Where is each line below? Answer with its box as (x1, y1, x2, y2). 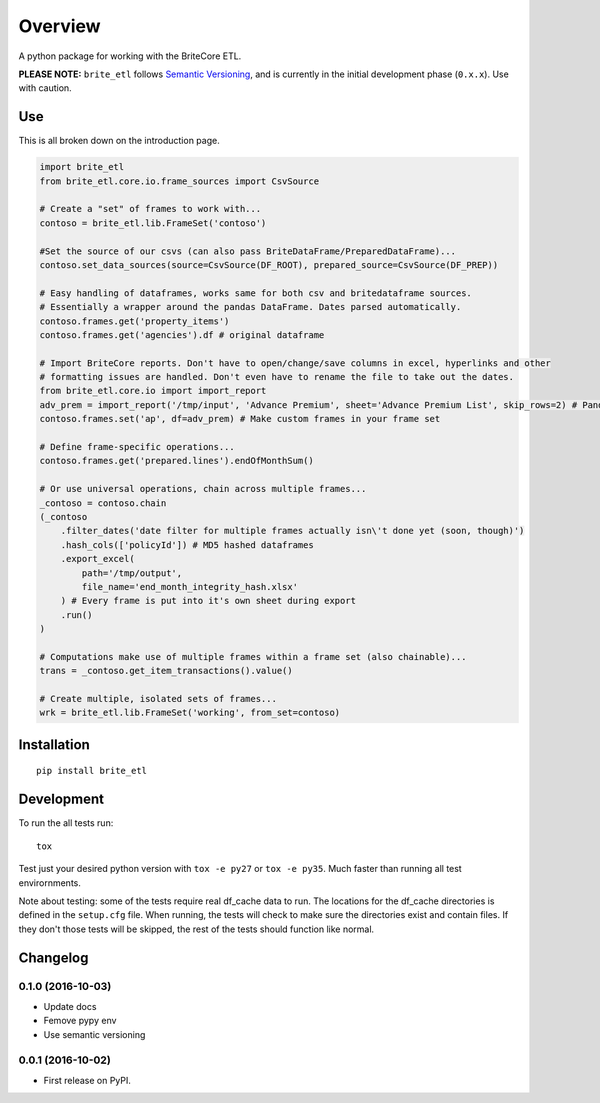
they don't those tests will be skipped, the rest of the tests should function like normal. (18, 923, 375, 935)
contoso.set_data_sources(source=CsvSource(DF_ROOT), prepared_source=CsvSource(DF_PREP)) (39, 259, 499, 270)
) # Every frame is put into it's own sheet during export (60, 595, 357, 607)
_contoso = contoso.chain (39, 497, 167, 509)
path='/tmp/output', (81, 567, 183, 579)
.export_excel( (60, 553, 135, 565)
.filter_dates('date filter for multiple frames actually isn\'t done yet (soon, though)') (60, 525, 525, 537)
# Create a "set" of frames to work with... (39, 203, 262, 215)
